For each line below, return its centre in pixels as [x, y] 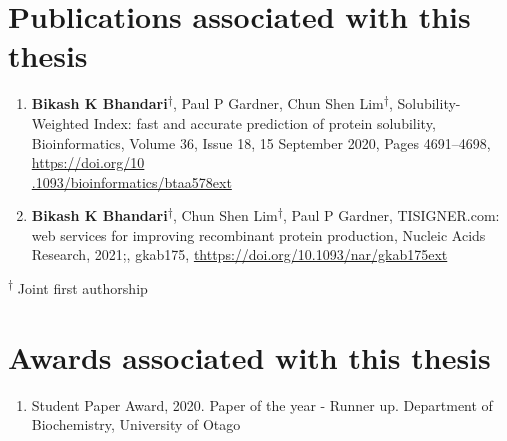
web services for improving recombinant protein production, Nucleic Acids [258, 234]
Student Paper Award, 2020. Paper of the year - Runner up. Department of [262, 404]
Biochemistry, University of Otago [136, 424]
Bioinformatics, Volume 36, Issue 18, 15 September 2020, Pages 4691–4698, [261, 142]
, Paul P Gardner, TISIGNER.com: [391, 215]
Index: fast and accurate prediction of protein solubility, [264, 122]
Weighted [60, 122]
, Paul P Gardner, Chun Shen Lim [278, 103]
